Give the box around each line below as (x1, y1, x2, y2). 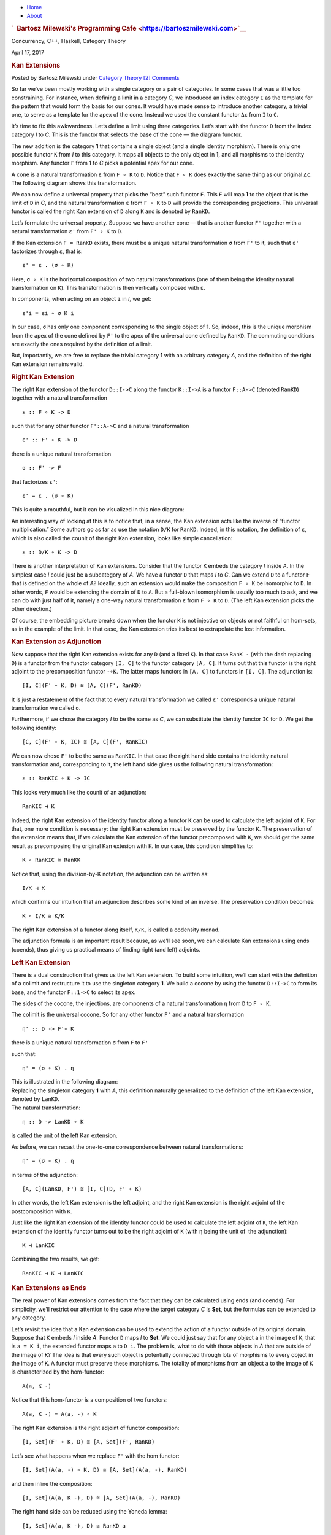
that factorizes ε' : (11, 478, 58, 485)
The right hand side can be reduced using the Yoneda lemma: (11, 1508, 167, 1515)
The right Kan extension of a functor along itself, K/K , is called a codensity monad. (11, 926, 220, 933)
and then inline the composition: (11, 1480, 93, 1487)
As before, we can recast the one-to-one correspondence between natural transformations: (11, 1143, 243, 1151)
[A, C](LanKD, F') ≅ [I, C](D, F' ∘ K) (22, 1185, 142, 1192)
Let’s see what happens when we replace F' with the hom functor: (11, 1452, 180, 1459)
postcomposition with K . (11, 1207, 72, 1215)
